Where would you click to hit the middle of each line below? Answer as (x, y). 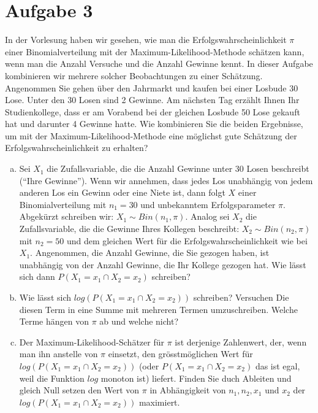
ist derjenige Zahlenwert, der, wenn (241, 342)
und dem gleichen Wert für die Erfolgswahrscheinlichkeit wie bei (187, 240)
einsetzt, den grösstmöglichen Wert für (180, 354)
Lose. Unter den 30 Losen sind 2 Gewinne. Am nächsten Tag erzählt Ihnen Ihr (152, 100)
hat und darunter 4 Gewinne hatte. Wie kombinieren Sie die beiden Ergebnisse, (154, 124)
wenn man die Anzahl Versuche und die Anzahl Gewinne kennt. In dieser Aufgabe (159, 64)
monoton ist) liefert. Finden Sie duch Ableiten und (196, 378)
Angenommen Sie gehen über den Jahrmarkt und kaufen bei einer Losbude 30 (152, 87)
